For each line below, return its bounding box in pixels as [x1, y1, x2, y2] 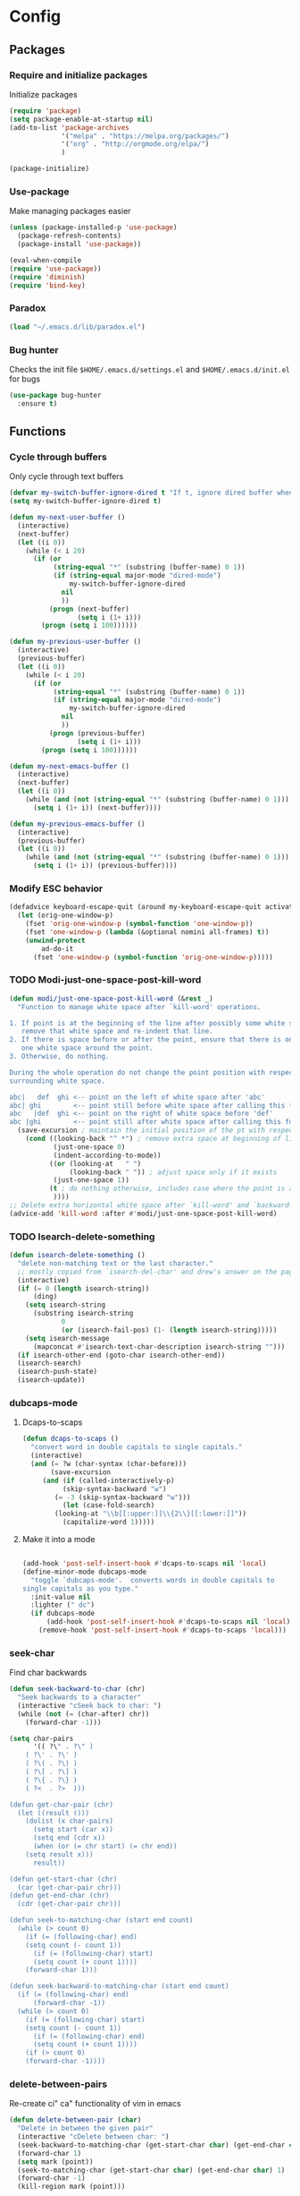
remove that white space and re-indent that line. [21, 1027, 214, 1036]
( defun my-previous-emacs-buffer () [9, 819, 146, 828]
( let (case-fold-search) [62, 1501, 155, 1510]
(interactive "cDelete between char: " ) [17, 2132, 170, 2141]
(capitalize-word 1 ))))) [62, 1518, 155, 1527]
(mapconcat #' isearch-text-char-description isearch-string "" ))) [32, 1342, 286, 1351]
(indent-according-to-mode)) [53, 1151, 162, 1160]
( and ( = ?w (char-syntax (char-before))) [30, 1460, 187, 1469]
